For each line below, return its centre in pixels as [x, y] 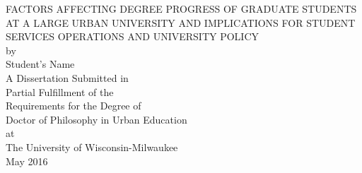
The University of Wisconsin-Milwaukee [92, 147]
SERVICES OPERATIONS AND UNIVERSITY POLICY [133, 36]
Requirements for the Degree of [74, 106]
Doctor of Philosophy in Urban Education [97, 119]
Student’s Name [40, 64]
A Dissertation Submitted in [67, 77]
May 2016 [27, 161]
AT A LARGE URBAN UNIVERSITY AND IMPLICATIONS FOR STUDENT [181, 22]
